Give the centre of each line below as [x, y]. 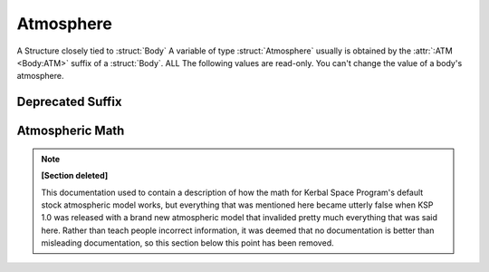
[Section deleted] [75, 176]
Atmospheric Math [71, 131]
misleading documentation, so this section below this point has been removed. [187, 243]
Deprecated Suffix [69, 102]
